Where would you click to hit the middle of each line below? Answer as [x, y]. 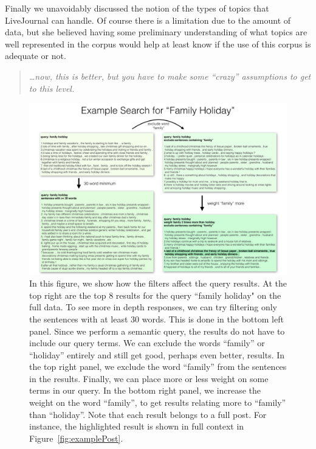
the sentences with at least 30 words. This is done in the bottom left [156, 318]
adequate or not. [36, 56]
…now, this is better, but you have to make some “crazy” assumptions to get [170, 76]
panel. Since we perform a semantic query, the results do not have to [157, 331]
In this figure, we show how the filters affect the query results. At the [158, 283]
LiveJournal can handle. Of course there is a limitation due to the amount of [148, 20]
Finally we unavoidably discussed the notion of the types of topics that [137, 8]
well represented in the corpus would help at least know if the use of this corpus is [158, 44]
